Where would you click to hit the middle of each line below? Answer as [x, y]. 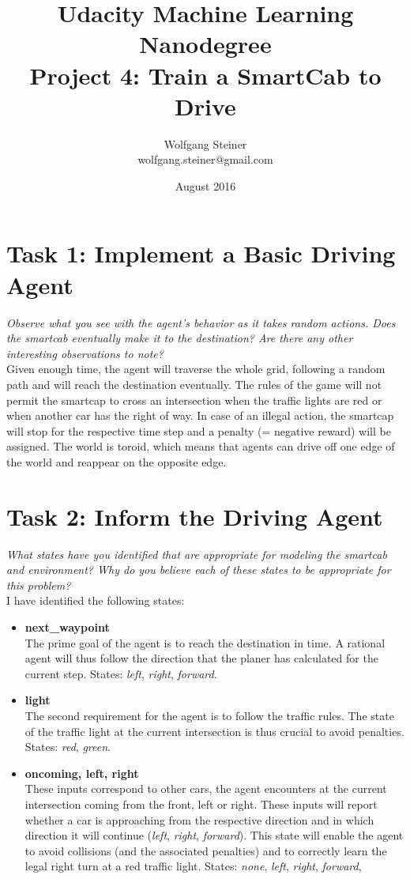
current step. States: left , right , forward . [121, 673]
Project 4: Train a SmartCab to [205, 75]
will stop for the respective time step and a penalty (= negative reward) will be [199, 430]
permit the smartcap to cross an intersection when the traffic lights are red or [194, 400]
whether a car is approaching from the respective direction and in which [199, 819]
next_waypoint [67, 627]
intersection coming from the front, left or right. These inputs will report [201, 804]
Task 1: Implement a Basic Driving [201, 253]
